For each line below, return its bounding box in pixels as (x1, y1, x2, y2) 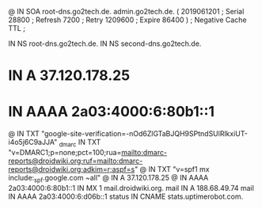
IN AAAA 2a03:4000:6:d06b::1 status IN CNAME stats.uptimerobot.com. (8, 192, 244, 201)
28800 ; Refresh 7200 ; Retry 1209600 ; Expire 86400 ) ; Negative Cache (8, 15, 247, 25)
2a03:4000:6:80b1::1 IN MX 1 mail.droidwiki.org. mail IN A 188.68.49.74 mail (8, 183, 255, 192)
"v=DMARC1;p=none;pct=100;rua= (8, 147, 122, 157)
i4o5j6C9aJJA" (8, 138, 58, 147)
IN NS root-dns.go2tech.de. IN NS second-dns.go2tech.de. (8, 39, 202, 48)
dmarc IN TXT (59, 138, 101, 149)
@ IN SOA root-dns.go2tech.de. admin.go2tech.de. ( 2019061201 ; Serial (8, 7, 245, 16)
